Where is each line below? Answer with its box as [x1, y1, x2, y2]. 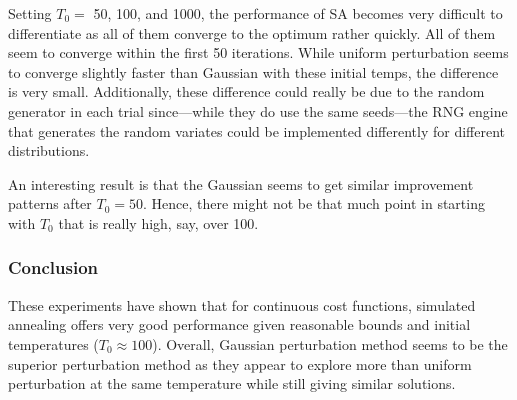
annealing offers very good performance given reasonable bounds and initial [8, 314, 471, 335]
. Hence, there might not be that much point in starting [142, 193, 485, 214]
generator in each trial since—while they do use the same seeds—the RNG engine [8, 100, 508, 121]
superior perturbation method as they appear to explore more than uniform [8, 353, 472, 374]
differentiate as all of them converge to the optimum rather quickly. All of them [8, 22, 496, 43]
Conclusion [8, 255, 98, 280]
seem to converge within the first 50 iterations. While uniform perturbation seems [8, 42, 509, 63]
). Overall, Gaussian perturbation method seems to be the [152, 333, 508, 354]
